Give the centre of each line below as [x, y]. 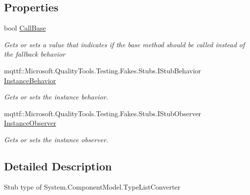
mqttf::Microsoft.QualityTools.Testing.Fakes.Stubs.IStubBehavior [103, 70]
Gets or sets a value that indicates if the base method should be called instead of [125, 44]
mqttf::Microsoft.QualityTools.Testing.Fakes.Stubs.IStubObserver [103, 113]
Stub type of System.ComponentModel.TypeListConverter [92, 186]
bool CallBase [25, 28]
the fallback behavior [35, 54]
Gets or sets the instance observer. [56, 139]
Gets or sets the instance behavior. [56, 97]
